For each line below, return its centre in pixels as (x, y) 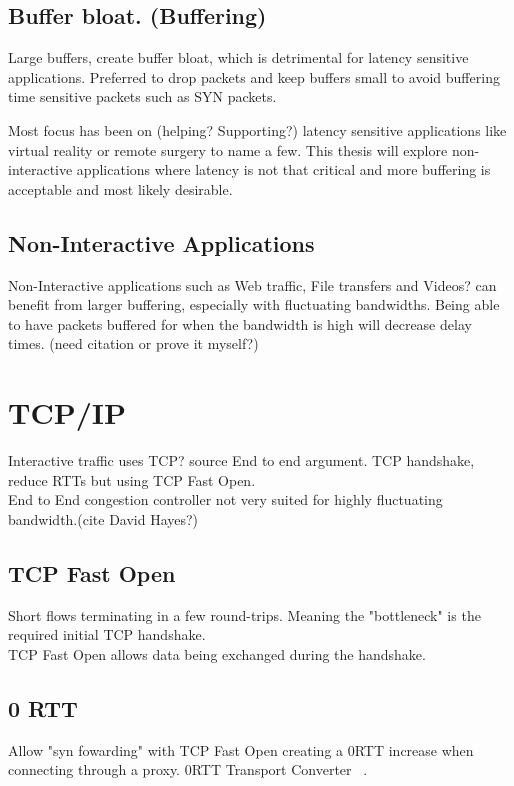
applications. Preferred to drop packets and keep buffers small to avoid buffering (254, 76)
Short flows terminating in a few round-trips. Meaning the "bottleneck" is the (244, 614)
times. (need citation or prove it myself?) (133, 343)
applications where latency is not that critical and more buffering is (283, 169)
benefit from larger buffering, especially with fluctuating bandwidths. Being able (254, 304)
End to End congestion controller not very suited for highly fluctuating (225, 499)
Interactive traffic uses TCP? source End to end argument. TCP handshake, (241, 460)
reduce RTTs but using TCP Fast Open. (132, 479)
